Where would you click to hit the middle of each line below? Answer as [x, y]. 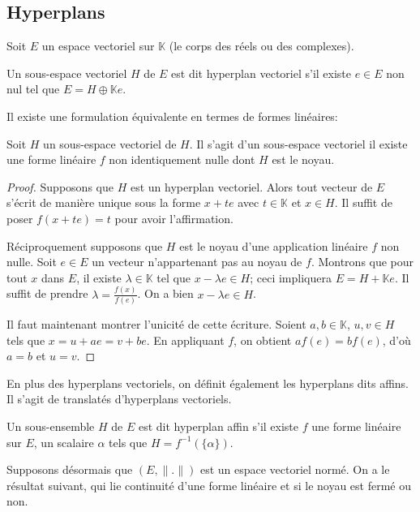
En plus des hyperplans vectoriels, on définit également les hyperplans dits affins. [208, 383]
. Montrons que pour [362, 262]
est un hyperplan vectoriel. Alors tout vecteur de [251, 186]
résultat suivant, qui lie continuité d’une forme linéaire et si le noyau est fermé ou [209, 485]
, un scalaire [64, 442]
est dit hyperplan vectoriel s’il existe [261, 73]
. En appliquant [185, 340]
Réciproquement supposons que [85, 245]
